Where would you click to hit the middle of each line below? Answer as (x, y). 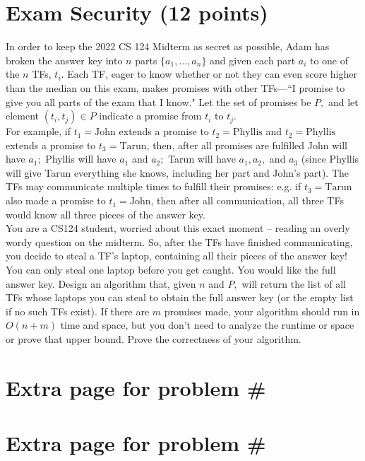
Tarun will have (202, 159)
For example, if (38, 131)
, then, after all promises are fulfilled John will (247, 145)
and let (343, 101)
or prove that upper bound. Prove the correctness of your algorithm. (154, 339)
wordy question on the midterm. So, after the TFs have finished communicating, (179, 241)
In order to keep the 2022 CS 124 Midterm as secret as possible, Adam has (168, 46)
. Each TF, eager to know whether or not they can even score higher (209, 74)
